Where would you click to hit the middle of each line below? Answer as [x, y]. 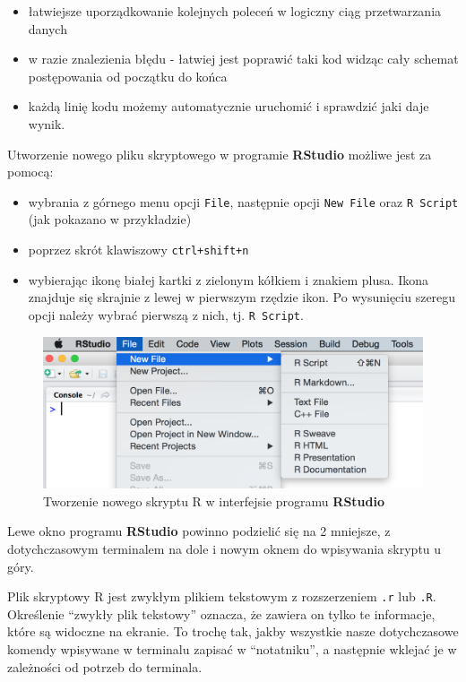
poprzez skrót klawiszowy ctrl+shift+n [138, 249]
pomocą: [30, 172]
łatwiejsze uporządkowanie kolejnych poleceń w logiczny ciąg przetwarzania [235, 11]
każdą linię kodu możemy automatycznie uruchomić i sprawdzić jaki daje [229, 106]
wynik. [47, 123]
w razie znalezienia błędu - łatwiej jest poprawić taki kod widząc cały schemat [243, 59]
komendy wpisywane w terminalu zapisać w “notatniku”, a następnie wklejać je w [232, 649]
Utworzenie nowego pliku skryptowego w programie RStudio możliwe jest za [220, 154]
